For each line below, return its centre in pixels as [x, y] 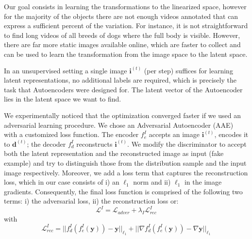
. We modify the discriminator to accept [187, 144]
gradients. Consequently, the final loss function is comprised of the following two [123, 191]
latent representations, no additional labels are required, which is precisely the [120, 80]
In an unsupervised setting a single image [66, 70]
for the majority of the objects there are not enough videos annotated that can [121, 16]
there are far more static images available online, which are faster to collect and [122, 44]
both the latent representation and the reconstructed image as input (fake [114, 153]
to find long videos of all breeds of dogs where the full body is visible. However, [122, 35]
